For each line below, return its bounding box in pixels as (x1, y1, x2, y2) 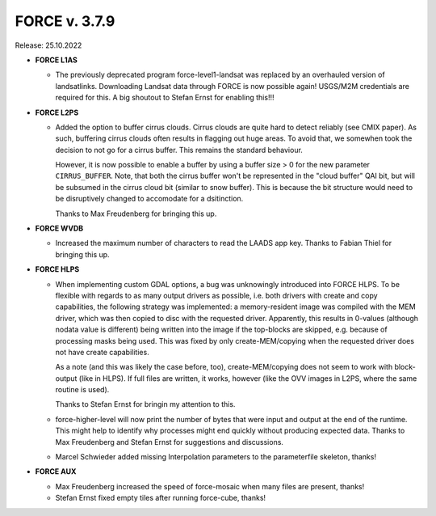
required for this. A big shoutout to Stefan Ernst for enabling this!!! (55, 93, 275, 103)
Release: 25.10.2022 (15, 40, 82, 50)
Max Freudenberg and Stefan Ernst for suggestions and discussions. (55, 437, 284, 446)
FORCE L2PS (35, 108, 79, 117)
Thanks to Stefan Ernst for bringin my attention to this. (55, 400, 236, 409)
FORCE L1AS (35, 55, 78, 65)
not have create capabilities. (55, 347, 149, 357)
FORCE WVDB (35, 223, 84, 234)
